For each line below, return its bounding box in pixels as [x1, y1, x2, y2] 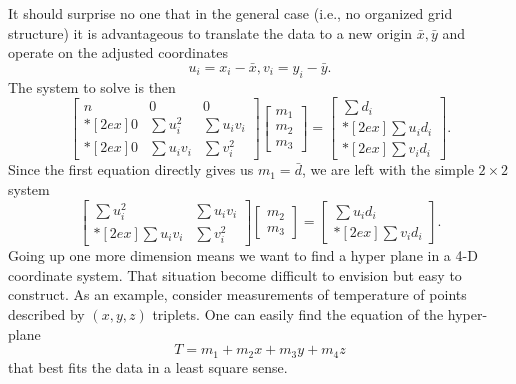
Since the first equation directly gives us [8, 159, 254, 180]
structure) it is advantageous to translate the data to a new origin [8, 22, 413, 43]
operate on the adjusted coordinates [8, 42, 228, 63]
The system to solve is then [8, 76, 176, 97]
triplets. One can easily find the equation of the [152, 303, 444, 324]
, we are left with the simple [301, 159, 474, 180]
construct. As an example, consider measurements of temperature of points [8, 284, 467, 305]
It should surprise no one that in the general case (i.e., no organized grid [8, 3, 453, 23]
